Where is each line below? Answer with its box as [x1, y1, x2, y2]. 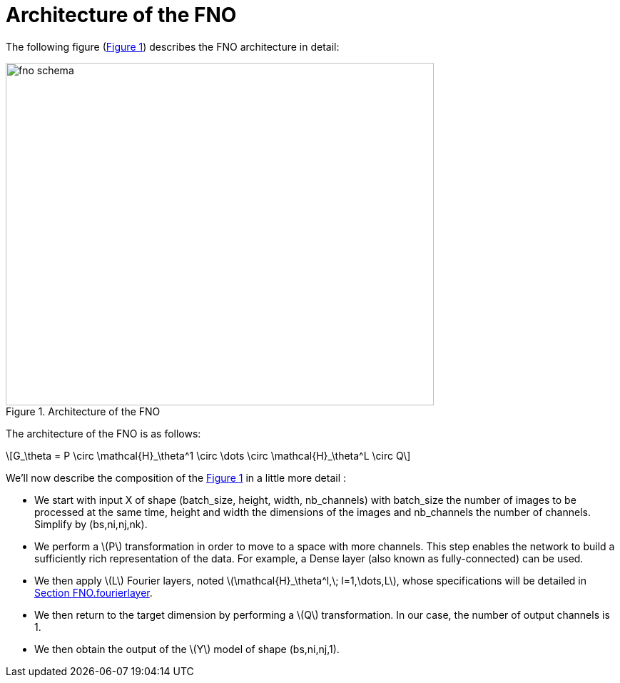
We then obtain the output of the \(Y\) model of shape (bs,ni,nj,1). [34, 642, 340, 655]
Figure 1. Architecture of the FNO [6, 405, 161, 418]
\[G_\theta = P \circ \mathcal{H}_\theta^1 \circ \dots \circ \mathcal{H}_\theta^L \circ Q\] [6, 449, 411, 462]
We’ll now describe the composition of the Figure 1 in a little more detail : [6, 471, 347, 484]
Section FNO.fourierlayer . [34, 586, 153, 599]
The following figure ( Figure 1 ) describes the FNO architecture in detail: [6, 40, 340, 53]
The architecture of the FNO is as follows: [6, 427, 201, 440]
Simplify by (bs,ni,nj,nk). [34, 517, 148, 530]
